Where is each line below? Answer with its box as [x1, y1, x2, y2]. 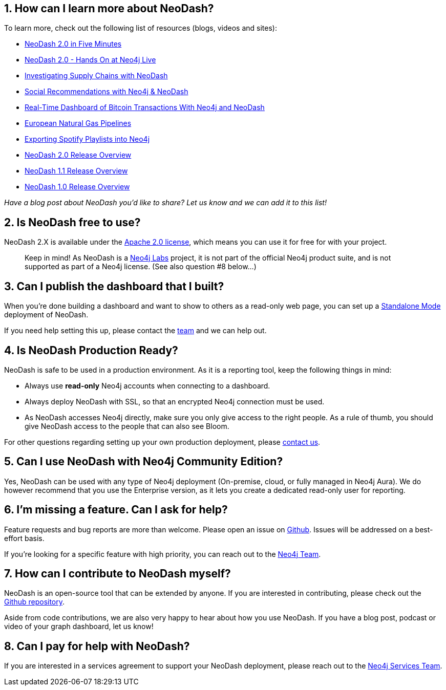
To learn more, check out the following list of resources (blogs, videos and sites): [4, 24, 277, 33]
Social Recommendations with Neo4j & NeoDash [25, 87, 188, 96]
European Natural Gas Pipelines [25, 119, 132, 128]
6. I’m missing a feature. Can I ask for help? [4, 503, 228, 516]
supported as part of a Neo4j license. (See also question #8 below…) [25, 262, 257, 271]
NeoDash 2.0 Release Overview [25, 150, 132, 160]
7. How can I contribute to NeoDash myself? [4, 567, 231, 580]
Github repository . [4, 597, 65, 607]
